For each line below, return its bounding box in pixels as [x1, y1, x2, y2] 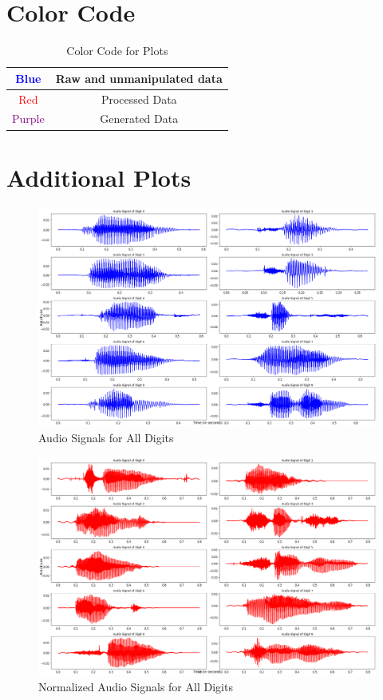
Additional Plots [6, 160, 191, 193]
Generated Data [100, 110, 179, 127]
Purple [12, 110, 45, 127]
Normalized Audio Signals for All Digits [38, 678, 233, 694]
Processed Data [101, 90, 177, 107]
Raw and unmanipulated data [55, 69, 223, 86]
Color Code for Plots [66, 42, 168, 59]
